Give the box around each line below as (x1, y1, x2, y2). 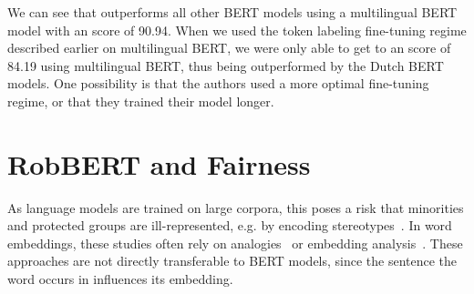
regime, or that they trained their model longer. (7, 91, 274, 110)
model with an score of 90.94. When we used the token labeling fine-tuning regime (7, 20, 467, 39)
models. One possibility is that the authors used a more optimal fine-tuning (7, 74, 429, 93)
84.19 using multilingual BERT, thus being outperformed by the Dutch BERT (7, 56, 444, 75)
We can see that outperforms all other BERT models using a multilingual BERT (7, 3, 458, 21)
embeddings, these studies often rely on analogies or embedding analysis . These (7, 233, 463, 252)
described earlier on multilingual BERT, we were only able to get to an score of (7, 38, 451, 57)
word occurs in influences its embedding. (7, 269, 233, 289)
